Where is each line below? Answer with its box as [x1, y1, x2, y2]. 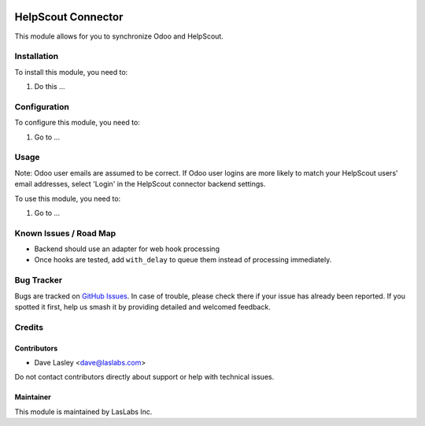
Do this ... [34, 82, 66, 91]
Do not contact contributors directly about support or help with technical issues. [14, 372, 275, 382]
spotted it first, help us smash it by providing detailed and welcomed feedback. [14, 302, 271, 311]
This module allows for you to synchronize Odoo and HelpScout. [14, 31, 224, 41]
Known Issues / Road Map [14, 228, 116, 239]
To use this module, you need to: [14, 194, 121, 203]
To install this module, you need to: [14, 67, 128, 76]
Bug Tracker [14, 275, 63, 286]
